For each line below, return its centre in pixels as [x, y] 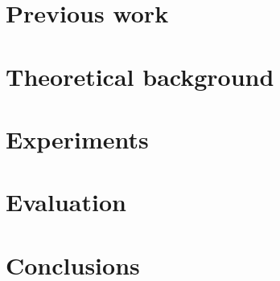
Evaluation [66, 202]
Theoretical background [140, 76]
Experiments [77, 138]
